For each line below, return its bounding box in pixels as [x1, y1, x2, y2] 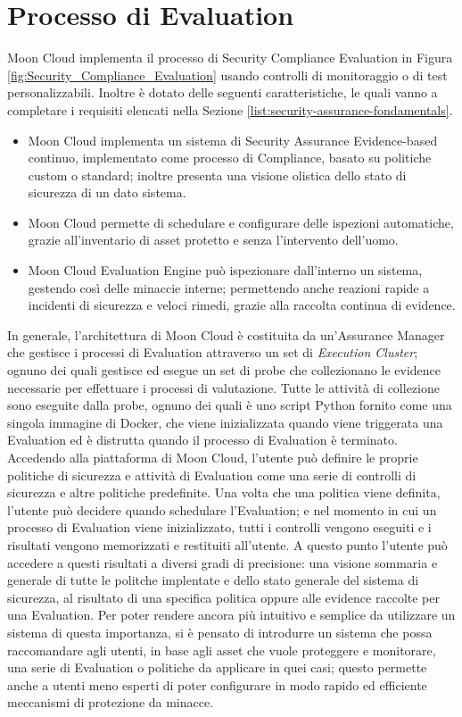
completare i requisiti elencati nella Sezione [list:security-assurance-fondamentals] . [7, 100, 453, 119]
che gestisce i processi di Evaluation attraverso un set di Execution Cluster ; [7, 343, 418, 362]
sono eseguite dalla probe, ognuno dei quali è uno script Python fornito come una [7, 396, 452, 414]
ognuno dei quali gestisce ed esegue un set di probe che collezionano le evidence [7, 361, 441, 379]
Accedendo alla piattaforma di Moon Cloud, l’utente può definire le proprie [7, 448, 418, 466]
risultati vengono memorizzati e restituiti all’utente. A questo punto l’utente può [7, 535, 448, 554]
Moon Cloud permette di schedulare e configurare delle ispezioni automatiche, [28, 213, 454, 231]
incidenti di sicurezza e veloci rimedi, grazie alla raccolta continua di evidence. [28, 296, 456, 314]
